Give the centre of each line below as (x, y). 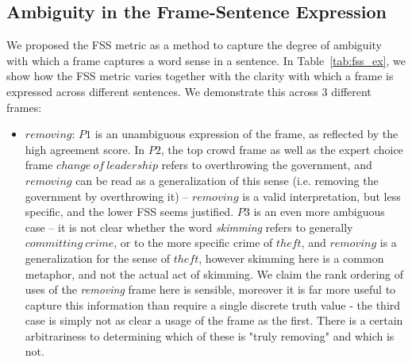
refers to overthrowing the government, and (267, 165)
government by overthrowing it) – (107, 196)
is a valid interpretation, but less (322, 196)
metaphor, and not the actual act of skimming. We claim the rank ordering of (214, 273)
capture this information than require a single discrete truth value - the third (213, 304)
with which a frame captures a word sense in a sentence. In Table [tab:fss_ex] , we (206, 60)
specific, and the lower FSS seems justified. (129, 212)
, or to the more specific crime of (193, 243)
